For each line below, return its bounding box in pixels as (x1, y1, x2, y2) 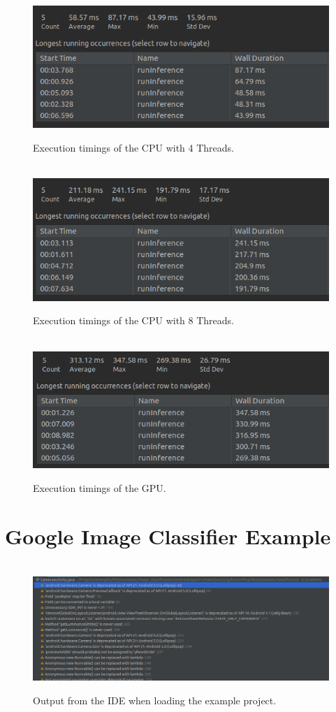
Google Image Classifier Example (5, 521, 331, 550)
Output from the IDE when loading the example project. (33, 692, 277, 707)
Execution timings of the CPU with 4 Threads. (33, 140, 234, 154)
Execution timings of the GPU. (33, 481, 166, 495)
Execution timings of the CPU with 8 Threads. (33, 313, 234, 328)
